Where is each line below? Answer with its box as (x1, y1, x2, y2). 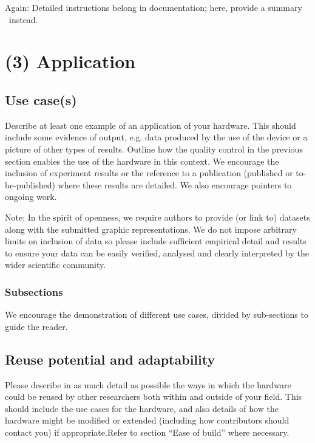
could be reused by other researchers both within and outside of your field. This (5, 390, 302, 403)
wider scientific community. (5, 258, 106, 271)
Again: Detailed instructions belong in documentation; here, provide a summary (5, 1, 302, 13)
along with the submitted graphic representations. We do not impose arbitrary (5, 222, 297, 235)
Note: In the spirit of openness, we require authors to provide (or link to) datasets (5, 210, 310, 223)
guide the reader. (5, 320, 68, 332)
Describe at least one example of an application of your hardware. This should (5, 118, 296, 131)
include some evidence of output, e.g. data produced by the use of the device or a (5, 131, 308, 143)
